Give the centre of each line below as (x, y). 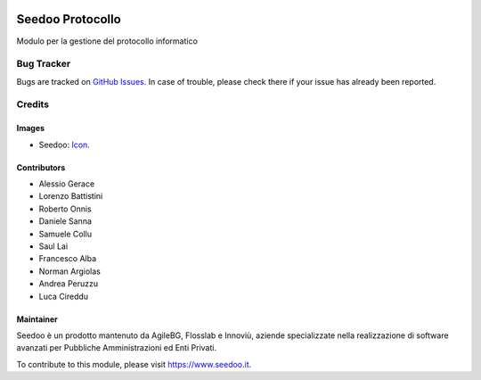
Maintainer (37, 319)
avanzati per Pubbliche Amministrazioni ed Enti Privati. (117, 348)
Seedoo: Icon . (65, 145)
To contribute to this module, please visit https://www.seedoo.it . (134, 364)
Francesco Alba (68, 259)
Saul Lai (53, 246)
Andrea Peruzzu (68, 284)
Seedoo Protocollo (69, 19)
